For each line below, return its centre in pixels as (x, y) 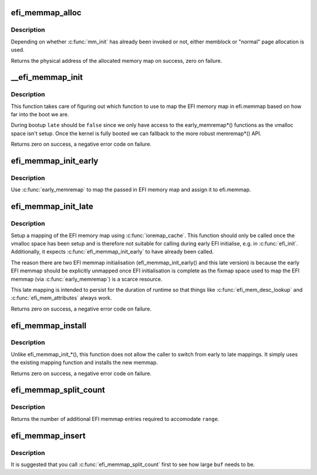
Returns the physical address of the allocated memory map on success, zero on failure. (117, 60)
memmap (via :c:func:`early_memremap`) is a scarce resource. (87, 279)
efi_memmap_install (49, 326)
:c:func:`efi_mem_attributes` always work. (61, 298)
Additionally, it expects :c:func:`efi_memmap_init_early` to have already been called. (112, 252)
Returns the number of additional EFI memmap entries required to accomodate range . (115, 419)
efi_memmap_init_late (52, 206)
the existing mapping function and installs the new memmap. (85, 363)
